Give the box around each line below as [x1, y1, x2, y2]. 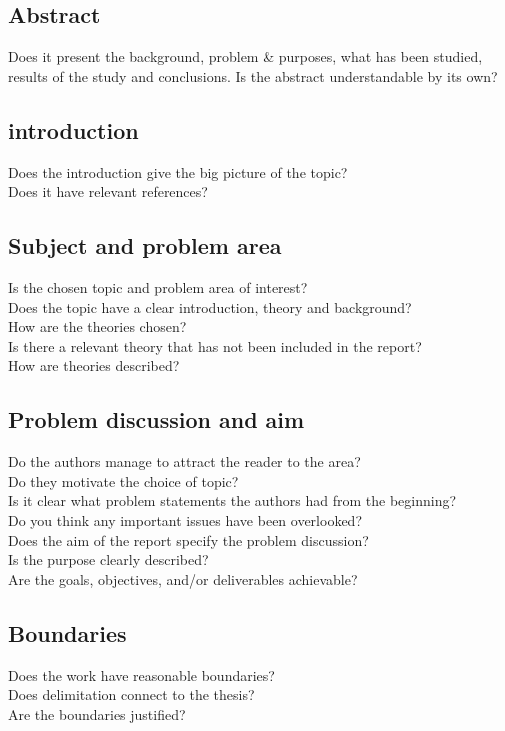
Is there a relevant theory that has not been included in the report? [8, 335, 422, 356]
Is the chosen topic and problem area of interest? [8, 276, 308, 297]
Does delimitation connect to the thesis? [8, 684, 255, 705]
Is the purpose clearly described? [8, 549, 209, 570]
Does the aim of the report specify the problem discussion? [8, 529, 369, 550]
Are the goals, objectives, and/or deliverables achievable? [8, 568, 358, 589]
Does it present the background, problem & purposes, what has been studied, [8, 46, 483, 67]
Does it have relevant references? [8, 181, 208, 202]
